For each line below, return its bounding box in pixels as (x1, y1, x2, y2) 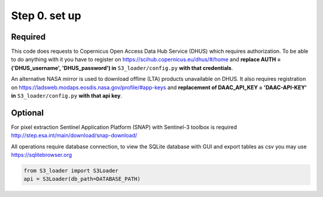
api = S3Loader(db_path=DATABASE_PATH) (23, 175, 141, 183)
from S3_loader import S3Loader (23, 168, 119, 174)
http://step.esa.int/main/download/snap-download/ (11, 132, 138, 139)
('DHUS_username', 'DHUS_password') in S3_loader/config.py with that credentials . (11, 64, 233, 71)
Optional (11, 108, 44, 118)
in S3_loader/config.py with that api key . (11, 92, 123, 99)
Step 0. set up (11, 9, 81, 22)
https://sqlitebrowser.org (11, 151, 72, 159)
